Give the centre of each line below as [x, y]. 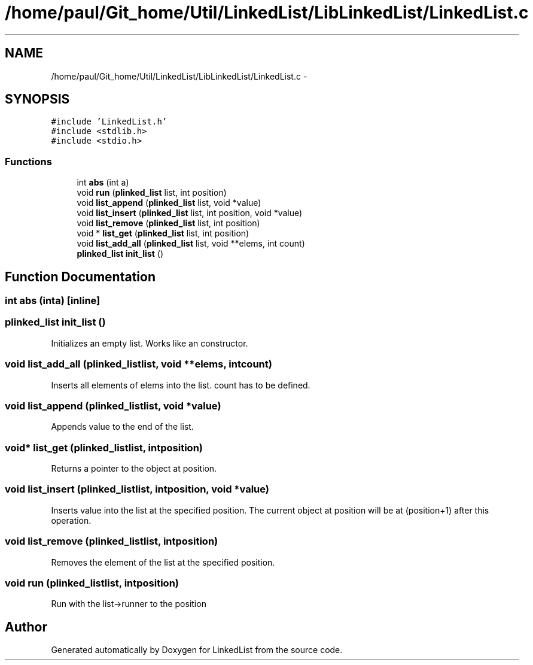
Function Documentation [80, 277]
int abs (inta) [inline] [53, 301]
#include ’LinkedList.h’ [109, 122]
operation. [71, 520]
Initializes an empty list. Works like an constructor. [150, 343]
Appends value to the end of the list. [122, 427]
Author [26, 627]
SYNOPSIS [37, 99]
